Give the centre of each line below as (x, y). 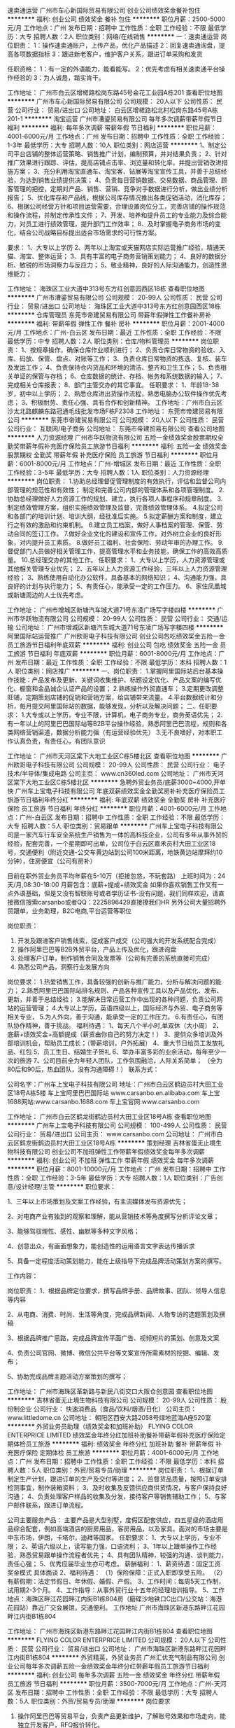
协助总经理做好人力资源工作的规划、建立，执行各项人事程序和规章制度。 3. (115, 499)
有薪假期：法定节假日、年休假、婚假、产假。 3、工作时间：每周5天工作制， (116, 1581)
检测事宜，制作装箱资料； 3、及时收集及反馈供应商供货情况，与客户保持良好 (117, 1487)
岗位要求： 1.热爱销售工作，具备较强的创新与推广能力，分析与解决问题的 (111, 982)
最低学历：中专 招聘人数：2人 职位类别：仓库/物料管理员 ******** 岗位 (110, 341)
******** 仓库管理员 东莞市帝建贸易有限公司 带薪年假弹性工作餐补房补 (109, 315)
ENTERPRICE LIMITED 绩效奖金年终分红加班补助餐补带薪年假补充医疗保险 (114, 1435)
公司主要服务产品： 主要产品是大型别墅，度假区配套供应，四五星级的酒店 (112, 1520)
